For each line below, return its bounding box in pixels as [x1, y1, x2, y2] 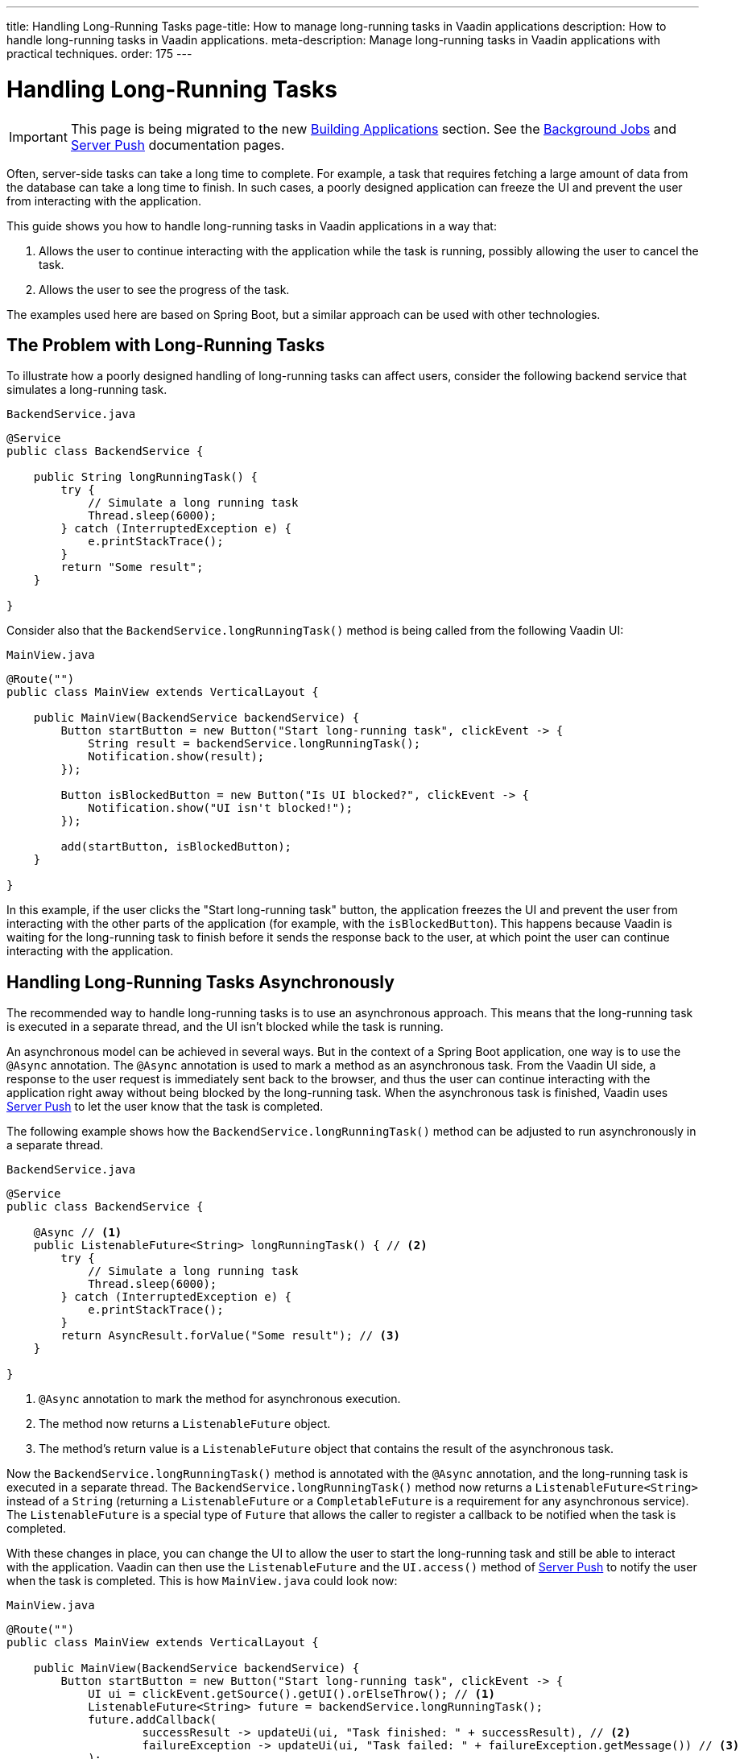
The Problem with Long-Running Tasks [6, 334, 325, 355]
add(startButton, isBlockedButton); [60, 840, 292, 854]
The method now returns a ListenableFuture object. [39, 1417, 331, 1431]
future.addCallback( [88, 1713, 217, 1727]
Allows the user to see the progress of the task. [39, 282, 290, 296]
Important [9, 128, 68, 145]
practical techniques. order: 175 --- [6, 47, 192, 60]
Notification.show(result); [88, 750, 265, 764]
